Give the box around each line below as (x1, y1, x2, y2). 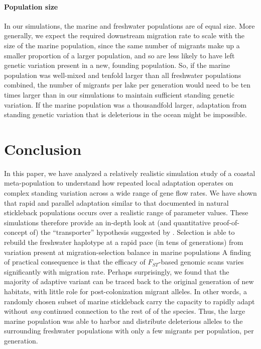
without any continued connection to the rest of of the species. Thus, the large (4, 306, 245, 316)
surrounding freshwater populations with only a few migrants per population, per (4, 325, 254, 336)
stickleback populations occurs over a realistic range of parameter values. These (4, 207, 248, 218)
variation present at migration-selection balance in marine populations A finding (4, 246, 251, 257)
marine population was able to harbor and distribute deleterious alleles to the (4, 315, 243, 326)
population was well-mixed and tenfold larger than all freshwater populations (4, 69, 241, 80)
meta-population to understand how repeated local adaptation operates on (4, 178, 233, 188)
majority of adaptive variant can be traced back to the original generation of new (4, 276, 254, 287)
